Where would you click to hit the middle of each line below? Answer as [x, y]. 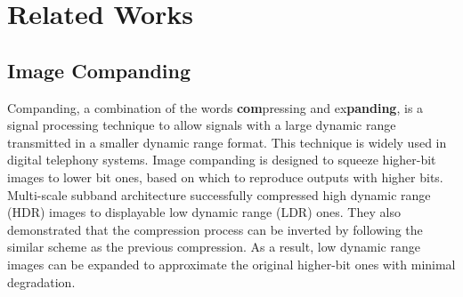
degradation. [41, 281]
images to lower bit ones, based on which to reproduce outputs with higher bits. [225, 177]
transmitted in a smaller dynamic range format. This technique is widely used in [227, 142]
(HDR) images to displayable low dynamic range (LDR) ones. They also [204, 212]
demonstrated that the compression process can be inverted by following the [215, 229]
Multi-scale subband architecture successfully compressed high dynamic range [219, 194]
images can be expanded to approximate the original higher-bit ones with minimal [231, 264]
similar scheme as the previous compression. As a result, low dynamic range [214, 247]
